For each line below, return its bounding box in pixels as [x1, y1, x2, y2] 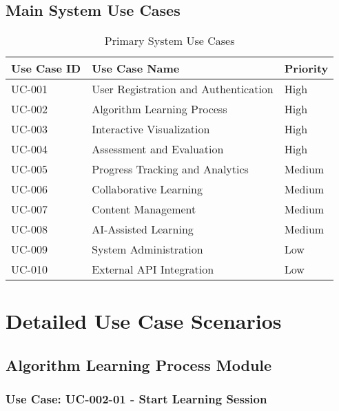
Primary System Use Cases [104, 32, 235, 49]
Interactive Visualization [92, 121, 210, 137]
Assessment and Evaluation [92, 141, 224, 157]
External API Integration [92, 261, 214, 278]
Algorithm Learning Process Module [6, 354, 272, 375]
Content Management [92, 201, 196, 218]
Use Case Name [92, 60, 180, 77]
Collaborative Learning [92, 181, 203, 198]
